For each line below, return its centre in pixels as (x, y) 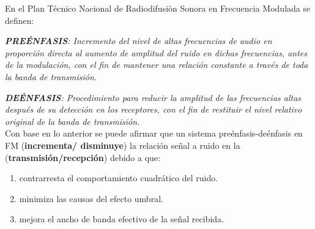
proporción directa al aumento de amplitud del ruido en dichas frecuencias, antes (156, 52)
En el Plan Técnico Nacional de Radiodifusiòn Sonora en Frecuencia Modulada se (158, 8)
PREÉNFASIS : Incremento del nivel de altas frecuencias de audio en (139, 41)
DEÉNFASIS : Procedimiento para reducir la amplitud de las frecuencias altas (153, 97)
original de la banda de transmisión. (72, 121)
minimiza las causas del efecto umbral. (91, 198)
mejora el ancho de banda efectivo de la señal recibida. (121, 219)
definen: (20, 20)
